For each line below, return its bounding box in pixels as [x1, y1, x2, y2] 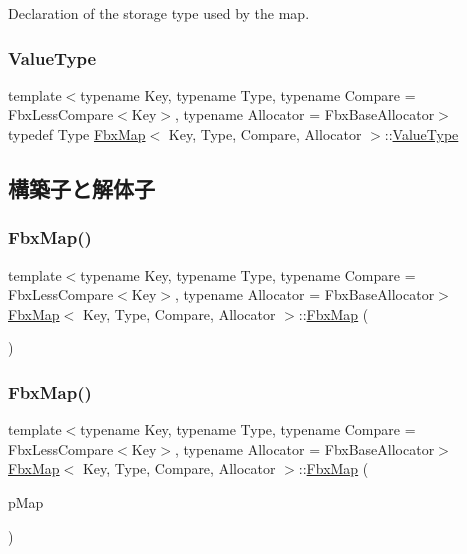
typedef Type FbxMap [8, 124, 146, 144]
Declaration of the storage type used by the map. [8, 3, 310, 23]
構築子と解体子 [8, 172, 155, 203]
